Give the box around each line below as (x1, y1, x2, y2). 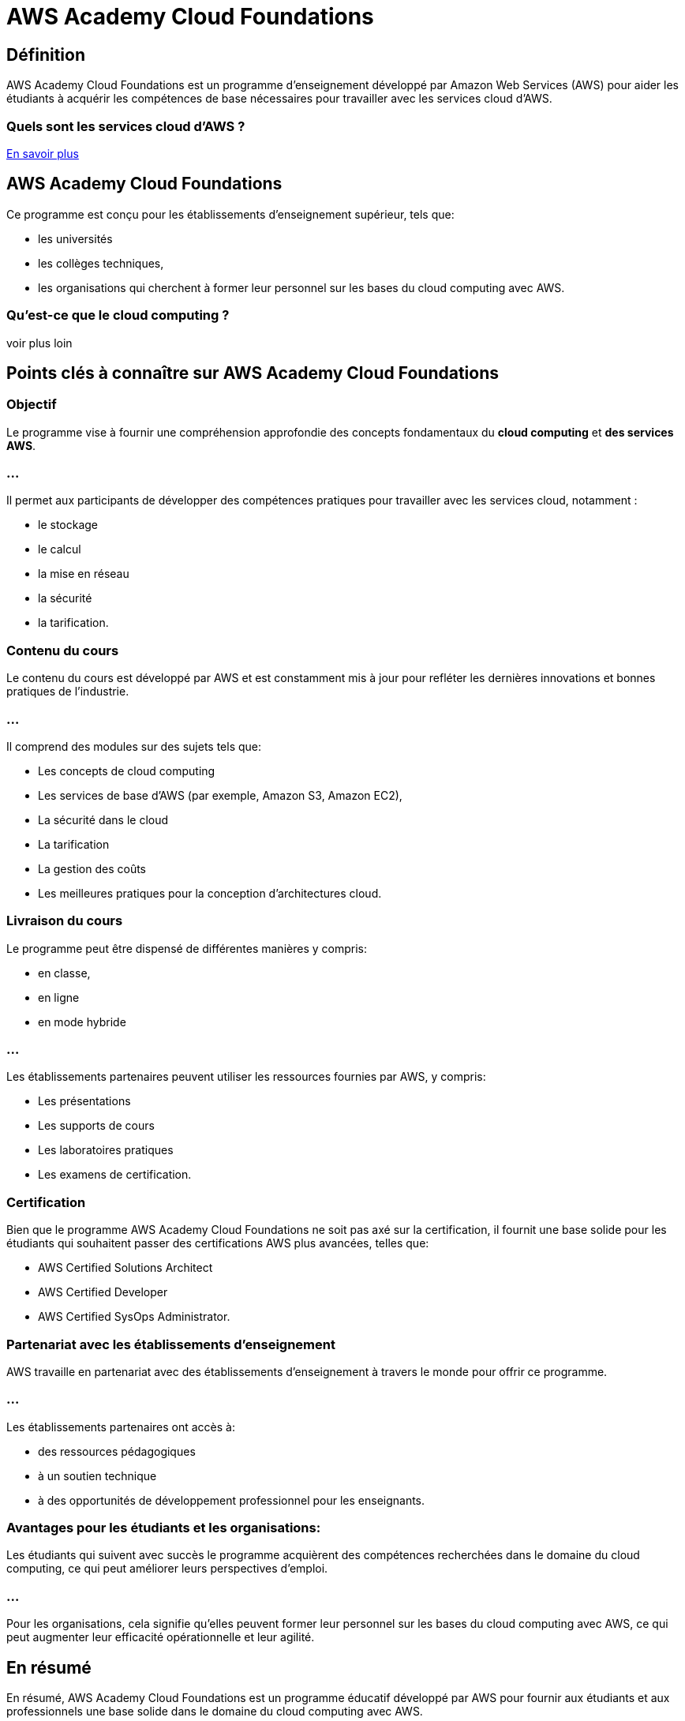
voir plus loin (6, 336, 73, 350)
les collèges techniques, (38, 256, 164, 270)
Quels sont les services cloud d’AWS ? (6, 118, 245, 134)
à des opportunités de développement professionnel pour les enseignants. (38, 1493, 425, 1507)
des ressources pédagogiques (38, 1444, 196, 1458)
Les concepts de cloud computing (38, 763, 215, 778)
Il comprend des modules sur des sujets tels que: (6, 739, 262, 753)
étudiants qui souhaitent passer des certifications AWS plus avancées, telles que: (6, 1236, 429, 1250)
